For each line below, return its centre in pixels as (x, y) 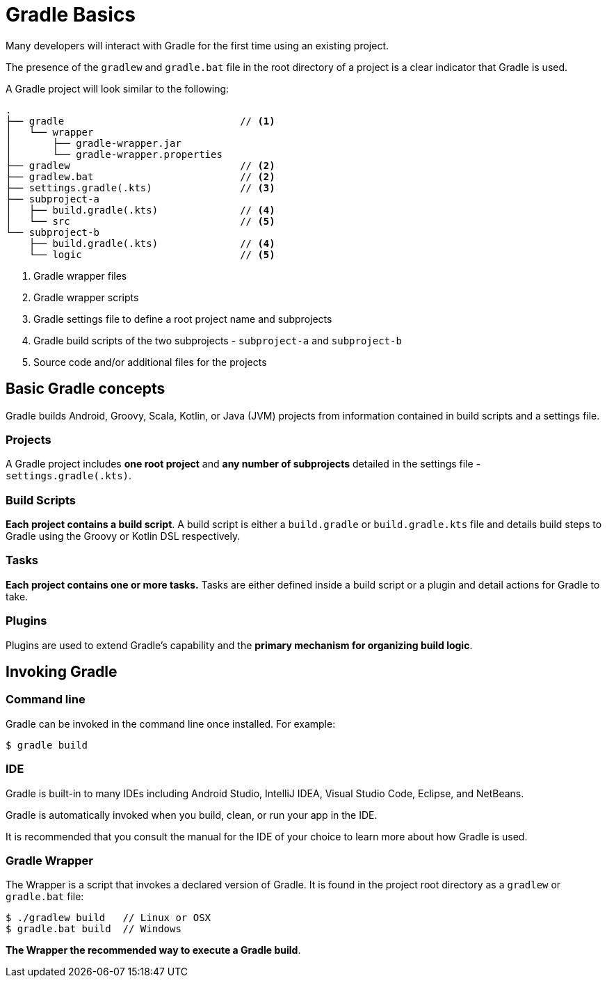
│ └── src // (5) (140, 221)
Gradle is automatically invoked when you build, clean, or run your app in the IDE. (192, 815)
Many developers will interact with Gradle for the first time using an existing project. (197, 45)
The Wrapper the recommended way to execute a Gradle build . (153, 950)
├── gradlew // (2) (140, 165)
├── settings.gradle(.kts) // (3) (140, 187)
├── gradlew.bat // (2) (140, 176)
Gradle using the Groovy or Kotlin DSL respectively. (123, 536)
